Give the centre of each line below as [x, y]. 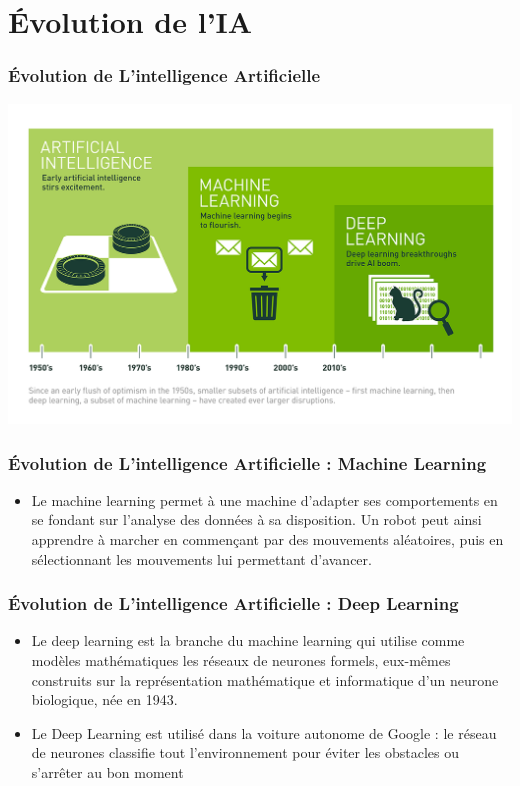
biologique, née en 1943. [104, 699]
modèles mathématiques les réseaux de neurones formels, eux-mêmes [241, 660]
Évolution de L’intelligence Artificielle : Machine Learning [247, 462]
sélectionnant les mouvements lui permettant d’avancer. [201, 558]
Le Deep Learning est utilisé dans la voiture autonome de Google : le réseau [264, 732]
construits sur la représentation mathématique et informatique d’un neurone [265, 679]
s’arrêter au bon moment [107, 771]
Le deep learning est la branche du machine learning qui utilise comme [248, 640]
